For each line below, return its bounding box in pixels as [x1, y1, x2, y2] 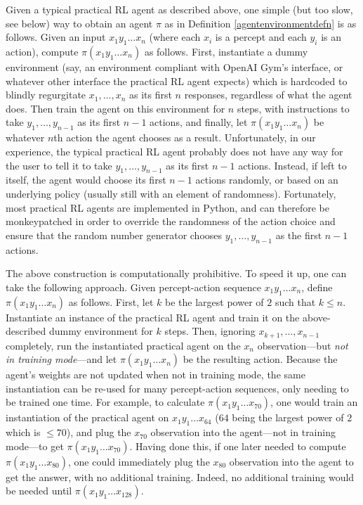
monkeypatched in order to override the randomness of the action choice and [6, 214, 336, 229]
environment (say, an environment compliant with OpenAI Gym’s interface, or [6, 59, 343, 74]
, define [301, 279, 333, 294]
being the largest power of [232, 410, 344, 425]
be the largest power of [165, 294, 264, 309]
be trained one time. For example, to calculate [6, 395, 205, 409]
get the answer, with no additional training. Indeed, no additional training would [6, 469, 355, 484]
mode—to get [6, 438, 64, 453]
